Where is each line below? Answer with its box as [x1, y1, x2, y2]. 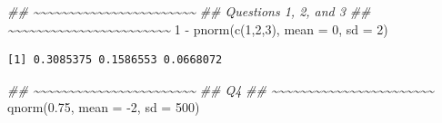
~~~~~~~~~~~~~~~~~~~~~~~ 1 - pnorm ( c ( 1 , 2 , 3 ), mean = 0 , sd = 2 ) [7, 19, 388, 38]
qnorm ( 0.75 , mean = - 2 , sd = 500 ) [7, 98, 200, 117]
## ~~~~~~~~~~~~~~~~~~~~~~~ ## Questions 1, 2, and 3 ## [7, 2, 371, 20]
